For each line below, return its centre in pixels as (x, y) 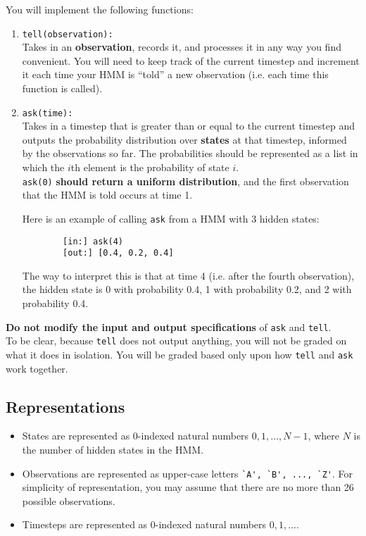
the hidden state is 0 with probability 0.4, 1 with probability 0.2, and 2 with (187, 289)
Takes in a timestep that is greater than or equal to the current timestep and (188, 126)
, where (323, 436)
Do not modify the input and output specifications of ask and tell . (169, 326)
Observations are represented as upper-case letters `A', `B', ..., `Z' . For (188, 473)
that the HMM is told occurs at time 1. (107, 195)
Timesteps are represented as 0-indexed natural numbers (144, 524)
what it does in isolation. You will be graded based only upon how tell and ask (179, 354)
